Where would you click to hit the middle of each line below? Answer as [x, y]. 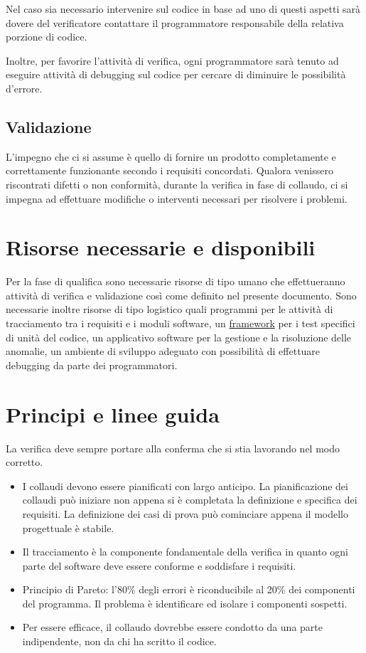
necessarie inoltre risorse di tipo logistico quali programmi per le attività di [169, 309]
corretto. [25, 462]
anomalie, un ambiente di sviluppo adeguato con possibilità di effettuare [163, 351]
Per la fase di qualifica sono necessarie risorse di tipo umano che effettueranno [176, 281]
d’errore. [24, 88]
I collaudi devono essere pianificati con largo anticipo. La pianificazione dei [185, 485]
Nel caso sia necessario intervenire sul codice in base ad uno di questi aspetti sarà [183, 9]
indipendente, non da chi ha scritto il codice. [119, 641]
